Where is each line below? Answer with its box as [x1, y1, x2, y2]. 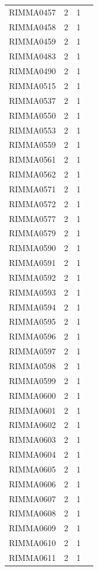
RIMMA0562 [9, 168, 56, 180]
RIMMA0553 [9, 123, 56, 136]
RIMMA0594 [9, 300, 56, 313]
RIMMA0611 [9, 551, 56, 563]
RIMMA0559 [9, 138, 56, 151]
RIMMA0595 [9, 315, 56, 328]
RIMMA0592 [9, 271, 56, 283]
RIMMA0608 [9, 507, 56, 519]
